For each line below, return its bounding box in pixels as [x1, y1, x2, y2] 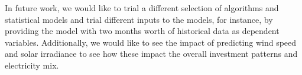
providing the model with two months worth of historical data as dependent [5, 25, 280, 37]
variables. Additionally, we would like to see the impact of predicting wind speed [5, 36, 297, 48]
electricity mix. [5, 59, 59, 71]
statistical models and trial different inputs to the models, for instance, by [5, 13, 273, 25]
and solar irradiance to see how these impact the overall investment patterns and [5, 47, 298, 60]
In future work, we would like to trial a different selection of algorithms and [5, 2, 279, 13]
